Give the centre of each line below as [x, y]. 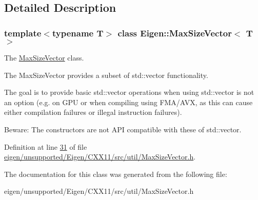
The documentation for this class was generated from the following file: [116, 174]
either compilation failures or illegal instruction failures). [93, 112]
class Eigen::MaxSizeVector [175, 33]
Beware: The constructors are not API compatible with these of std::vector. [123, 129]
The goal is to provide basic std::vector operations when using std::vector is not [129, 92]
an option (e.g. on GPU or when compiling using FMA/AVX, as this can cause [128, 102]
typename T [78, 33]
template [23, 33]
